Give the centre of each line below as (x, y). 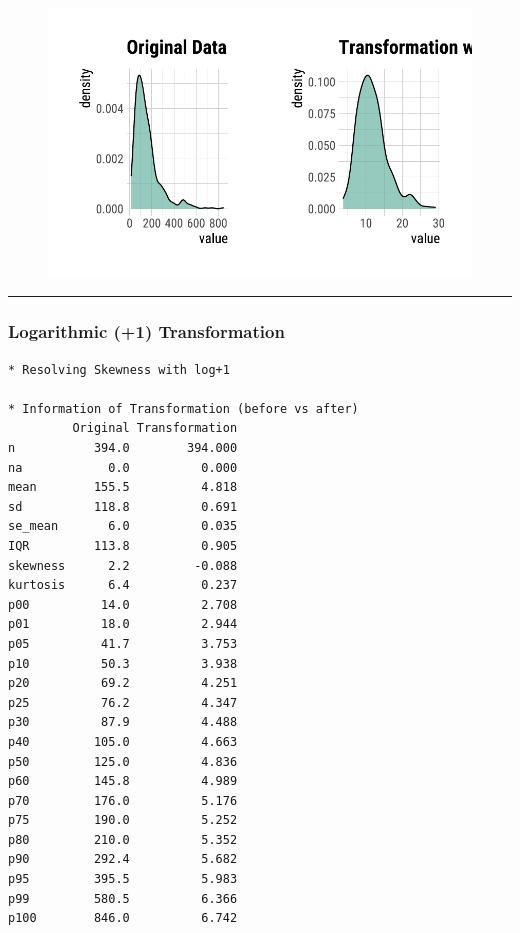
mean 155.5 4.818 (123, 487)
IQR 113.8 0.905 (123, 545)
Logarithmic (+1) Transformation (146, 331)
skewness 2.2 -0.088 (123, 565)
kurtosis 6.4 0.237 (123, 585)
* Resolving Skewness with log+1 (119, 369)
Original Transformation (155, 428)
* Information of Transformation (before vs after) (183, 408)
